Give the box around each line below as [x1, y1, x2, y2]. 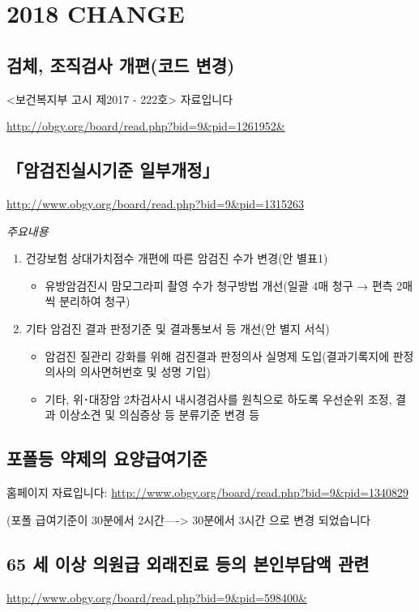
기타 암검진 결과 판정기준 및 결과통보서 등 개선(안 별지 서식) [25, 319, 330, 336]
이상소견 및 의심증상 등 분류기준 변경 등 [59, 406, 260, 423]
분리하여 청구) [59, 293, 130, 310]
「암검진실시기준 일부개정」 [6, 157, 220, 182]
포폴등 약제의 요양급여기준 [6, 446, 207, 471]
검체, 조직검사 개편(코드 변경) [6, 52, 235, 77]
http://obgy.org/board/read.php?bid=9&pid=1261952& [6, 118, 285, 135]
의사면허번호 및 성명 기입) [79, 363, 212, 380]
